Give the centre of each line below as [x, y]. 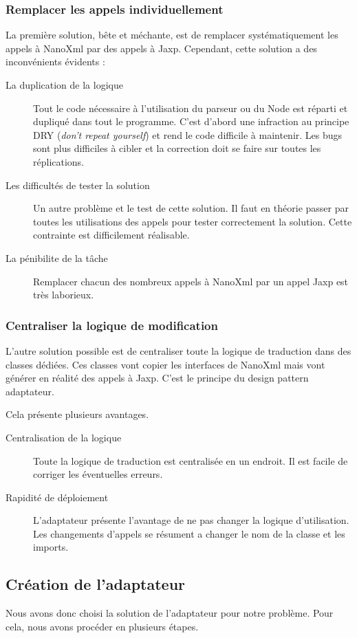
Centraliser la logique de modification [112, 325]
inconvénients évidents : [55, 62]
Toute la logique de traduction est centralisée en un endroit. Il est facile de [191, 460]
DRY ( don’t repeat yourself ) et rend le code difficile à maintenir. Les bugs [188, 134]
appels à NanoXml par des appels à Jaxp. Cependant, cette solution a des [161, 48]
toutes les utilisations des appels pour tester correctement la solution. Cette [193, 221]
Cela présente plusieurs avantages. [77, 414]
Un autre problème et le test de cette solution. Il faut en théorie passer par [191, 208]
